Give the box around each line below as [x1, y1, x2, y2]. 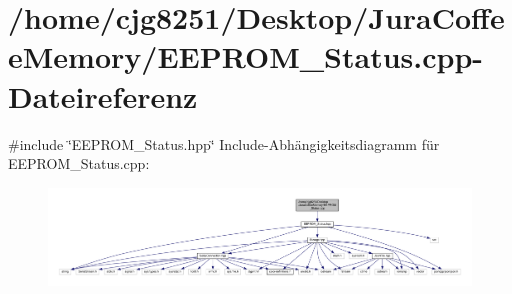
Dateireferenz [8, 75, 198, 116]
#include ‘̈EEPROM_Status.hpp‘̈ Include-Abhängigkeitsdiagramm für [8, 133, 440, 154]
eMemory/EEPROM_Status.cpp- [8, 36, 484, 77]
